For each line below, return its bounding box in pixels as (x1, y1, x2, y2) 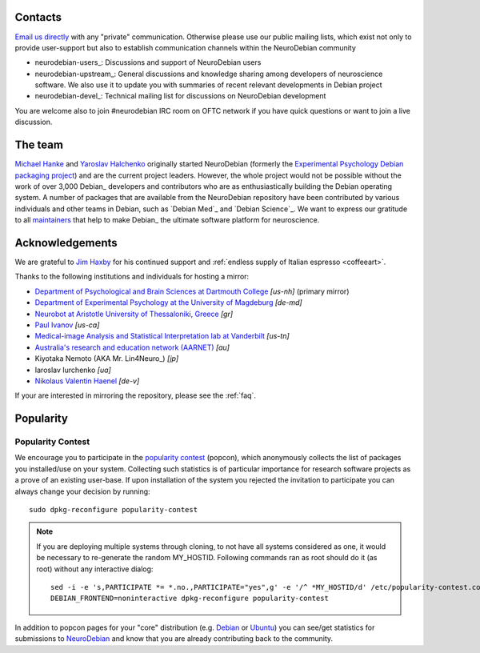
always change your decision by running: (14, 487, 151, 496)
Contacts (14, 10, 62, 24)
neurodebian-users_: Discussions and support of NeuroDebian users (34, 58, 262, 67)
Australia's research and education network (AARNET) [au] (34, 343, 230, 352)
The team (14, 138, 64, 152)
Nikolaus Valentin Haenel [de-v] (34, 376, 140, 386)
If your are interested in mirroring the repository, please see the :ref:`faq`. (14, 391, 256, 400)
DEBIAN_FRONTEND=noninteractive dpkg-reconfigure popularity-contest (50, 594, 330, 603)
